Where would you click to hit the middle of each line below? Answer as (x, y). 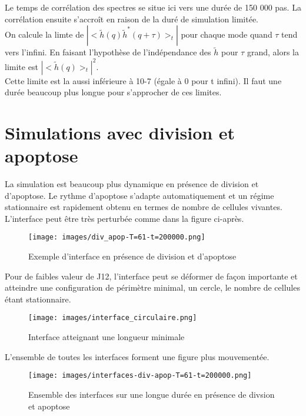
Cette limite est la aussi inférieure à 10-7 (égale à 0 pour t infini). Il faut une (143, 80)
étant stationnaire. (38, 299)
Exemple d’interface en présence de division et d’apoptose (132, 256)
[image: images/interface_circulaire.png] (113, 318)
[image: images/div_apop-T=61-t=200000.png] (117, 237)
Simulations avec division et (120, 132)
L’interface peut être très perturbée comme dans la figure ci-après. (124, 218)
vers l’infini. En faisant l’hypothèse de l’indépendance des (108, 52)
